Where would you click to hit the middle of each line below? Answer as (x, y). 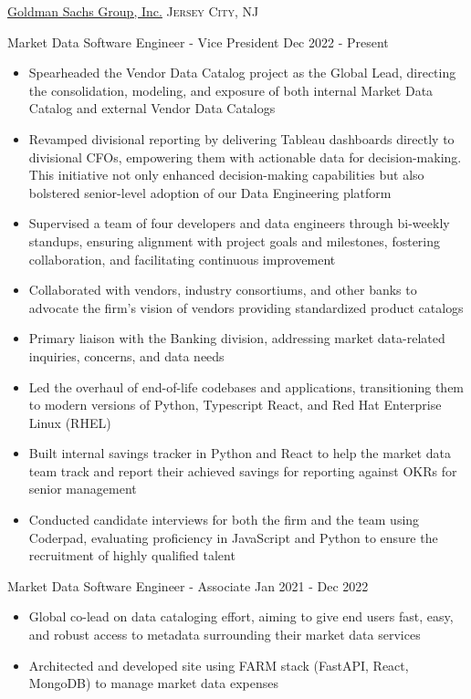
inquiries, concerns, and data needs (126, 355)
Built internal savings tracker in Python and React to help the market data (240, 453)
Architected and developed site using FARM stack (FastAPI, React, (219, 665)
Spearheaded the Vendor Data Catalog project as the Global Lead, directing (242, 73)
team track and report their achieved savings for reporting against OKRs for (243, 470)
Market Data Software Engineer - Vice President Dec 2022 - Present (198, 42)
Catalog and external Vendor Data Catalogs (152, 108)
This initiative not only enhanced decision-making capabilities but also (226, 175)
